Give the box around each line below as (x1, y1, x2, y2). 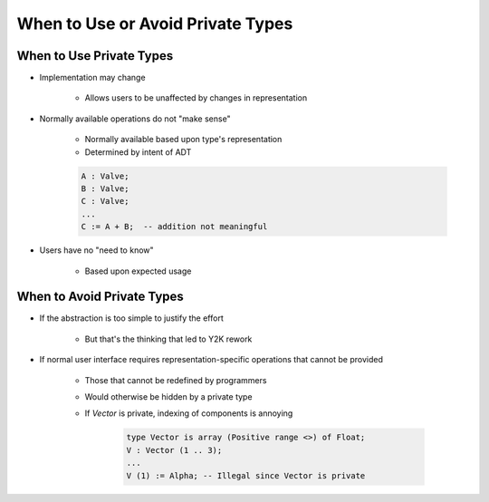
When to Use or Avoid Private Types (16, 14, 293, 34)
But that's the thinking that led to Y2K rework (84, 333, 253, 344)
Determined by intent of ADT (84, 146, 192, 158)
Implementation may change (39, 72, 146, 83)
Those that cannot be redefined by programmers (84, 374, 267, 385)
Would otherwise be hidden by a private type (84, 391, 253, 402)
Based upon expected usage (84, 265, 192, 276)
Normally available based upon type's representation (84, 134, 283, 145)
